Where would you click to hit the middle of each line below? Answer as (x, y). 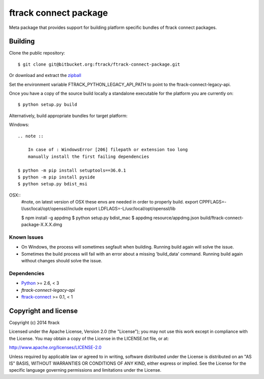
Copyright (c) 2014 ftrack (34, 323)
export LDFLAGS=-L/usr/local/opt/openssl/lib (130, 209)
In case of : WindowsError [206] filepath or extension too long (108, 150)
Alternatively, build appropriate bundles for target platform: (68, 116)
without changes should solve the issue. (62, 261)
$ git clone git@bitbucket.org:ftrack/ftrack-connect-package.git (99, 64)
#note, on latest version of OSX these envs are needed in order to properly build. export (110, 202)
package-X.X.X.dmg (42, 225)
